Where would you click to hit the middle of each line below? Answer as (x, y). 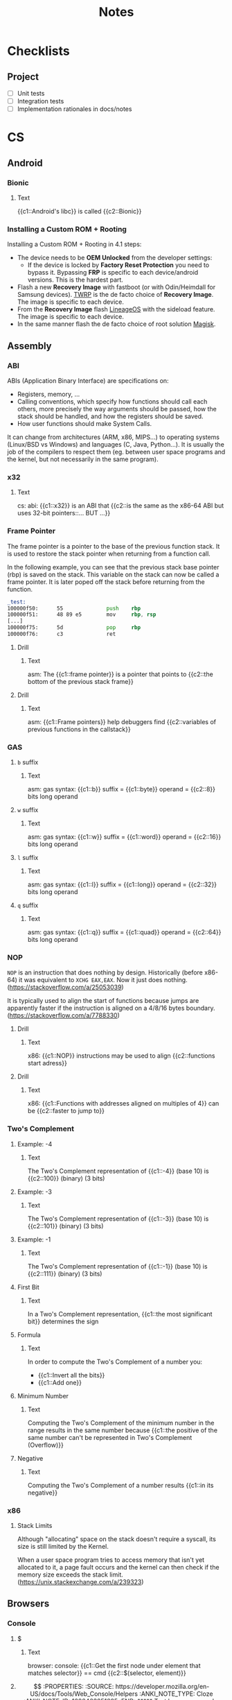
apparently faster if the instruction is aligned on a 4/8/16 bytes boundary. (111, 1008)
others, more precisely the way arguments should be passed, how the (117, 409)
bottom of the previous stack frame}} (80, 681)
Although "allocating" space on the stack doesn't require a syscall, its (116, 1539)
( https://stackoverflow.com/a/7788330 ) (63, 1015)
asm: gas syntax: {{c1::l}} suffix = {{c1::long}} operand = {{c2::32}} (122, 884)
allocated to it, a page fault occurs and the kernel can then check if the (118, 1568)
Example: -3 (35, 1192)
